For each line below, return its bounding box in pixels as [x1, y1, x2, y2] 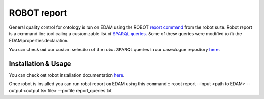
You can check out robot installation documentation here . [9, 72, 125, 78]
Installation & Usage [9, 59, 71, 67]
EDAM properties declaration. [9, 38, 68, 44]
